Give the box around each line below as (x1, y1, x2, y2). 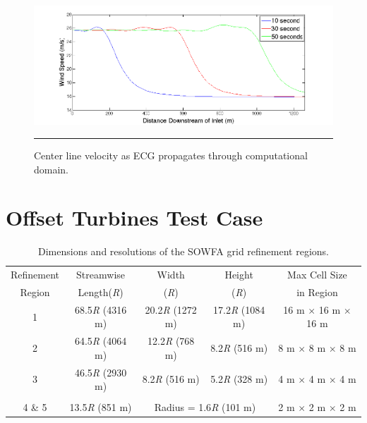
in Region (296, 284, 338, 299)
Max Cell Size (287, 267, 347, 282)
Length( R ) (78, 284, 124, 299)
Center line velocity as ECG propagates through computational (34, 147, 308, 162)
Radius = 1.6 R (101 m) (154, 400, 256, 415)
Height (224, 267, 253, 282)
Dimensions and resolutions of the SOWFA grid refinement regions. (37, 244, 329, 259)
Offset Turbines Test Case (6, 203, 263, 232)
